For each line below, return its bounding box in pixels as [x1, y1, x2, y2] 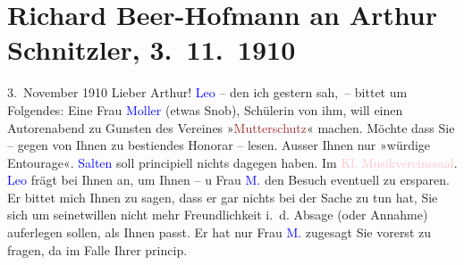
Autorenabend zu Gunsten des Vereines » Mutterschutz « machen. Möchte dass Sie [7, 118, 455, 137]
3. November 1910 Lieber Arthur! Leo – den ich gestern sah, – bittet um [7, 83, 408, 102]
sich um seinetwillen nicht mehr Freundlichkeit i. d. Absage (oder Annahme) [7, 205, 428, 224]
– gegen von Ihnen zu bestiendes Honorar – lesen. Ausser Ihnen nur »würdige [7, 136, 431, 154]
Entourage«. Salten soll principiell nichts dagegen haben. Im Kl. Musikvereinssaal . [7, 153, 458, 171]
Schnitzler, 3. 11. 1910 [7, 31, 296, 68]
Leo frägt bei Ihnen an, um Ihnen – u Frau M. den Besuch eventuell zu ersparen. [7, 170, 450, 189]
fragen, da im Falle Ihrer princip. [7, 240, 188, 259]
